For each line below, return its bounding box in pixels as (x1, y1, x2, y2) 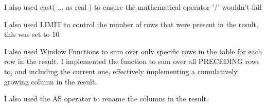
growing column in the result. (4, 76, 97, 87)
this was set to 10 (4, 29, 60, 39)
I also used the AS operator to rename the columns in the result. (4, 93, 208, 104)
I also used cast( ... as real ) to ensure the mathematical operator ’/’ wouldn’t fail (4, 2, 262, 12)
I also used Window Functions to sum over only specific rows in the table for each (4, 46, 262, 56)
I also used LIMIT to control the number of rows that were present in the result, (4, 18, 258, 29)
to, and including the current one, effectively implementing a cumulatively (4, 66, 238, 76)
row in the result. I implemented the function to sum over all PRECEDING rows (4, 56, 260, 67)
